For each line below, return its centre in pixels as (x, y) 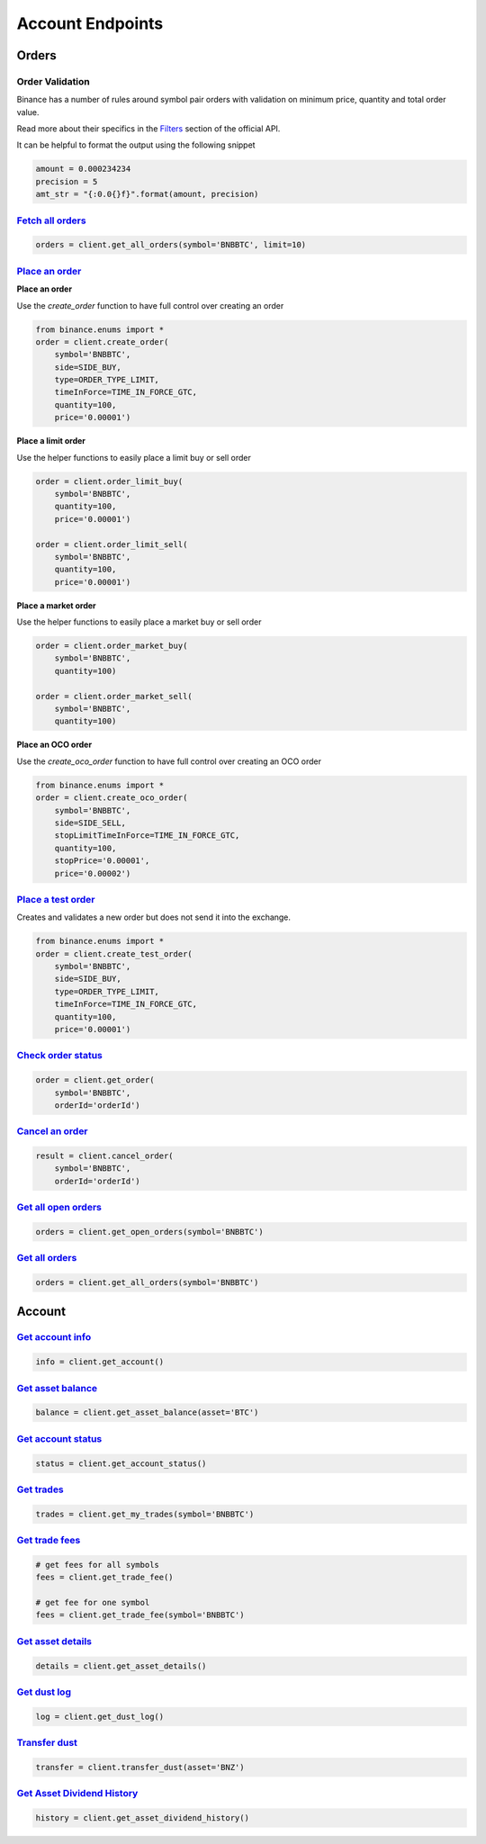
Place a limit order (51, 441)
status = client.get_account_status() (121, 1463)
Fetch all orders (51, 220)
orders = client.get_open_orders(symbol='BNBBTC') (150, 1232)
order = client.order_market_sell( (114, 696)
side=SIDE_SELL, (90, 823)
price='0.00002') (93, 873)
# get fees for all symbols (97, 1565)
